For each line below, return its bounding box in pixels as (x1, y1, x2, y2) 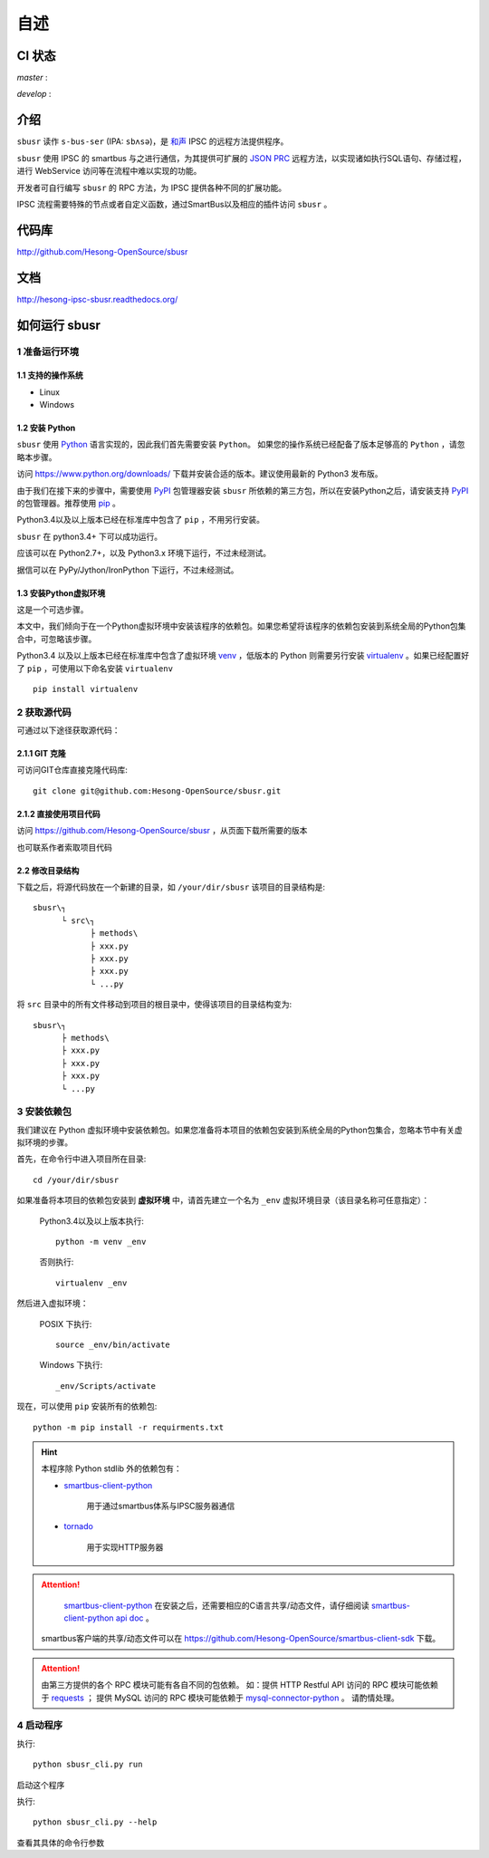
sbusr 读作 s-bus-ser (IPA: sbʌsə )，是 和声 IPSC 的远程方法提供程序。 (16, 136, 289, 147)
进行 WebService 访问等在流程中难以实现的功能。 (16, 166, 202, 177)
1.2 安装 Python (16, 422, 76, 434)
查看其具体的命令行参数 (16, 1837, 104, 1848)
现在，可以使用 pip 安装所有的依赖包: (16, 1401, 158, 1412)
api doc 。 (115, 1613, 154, 1623)
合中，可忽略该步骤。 (16, 633, 97, 644)
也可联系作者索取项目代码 (16, 842, 112, 852)
